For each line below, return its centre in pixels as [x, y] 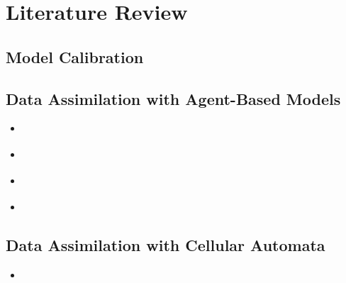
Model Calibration [75, 56]
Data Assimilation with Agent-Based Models [173, 98]
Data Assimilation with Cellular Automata [166, 245]
